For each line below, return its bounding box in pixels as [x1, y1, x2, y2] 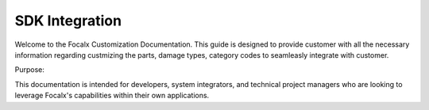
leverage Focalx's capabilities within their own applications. [14, 91, 210, 101]
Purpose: [14, 65, 45, 74]
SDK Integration [14, 12, 122, 29]
